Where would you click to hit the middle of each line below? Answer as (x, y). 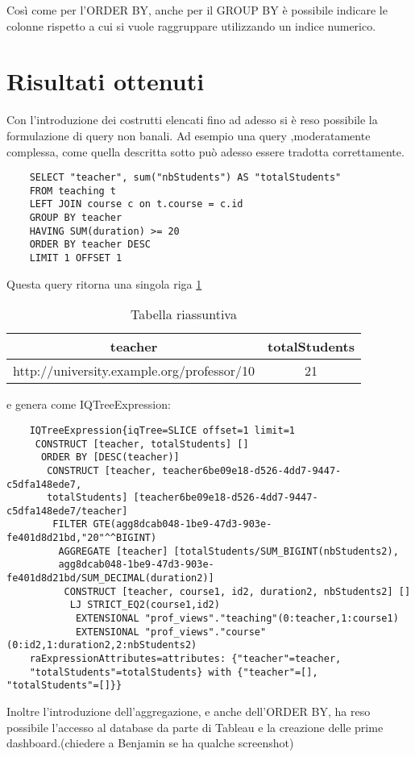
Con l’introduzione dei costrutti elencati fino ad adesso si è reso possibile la (192, 120)
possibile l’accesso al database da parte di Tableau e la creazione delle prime (195, 727)
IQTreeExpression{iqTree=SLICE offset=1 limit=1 (162, 430)
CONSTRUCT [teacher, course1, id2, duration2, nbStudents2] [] (237, 591)
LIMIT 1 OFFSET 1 (76, 258)
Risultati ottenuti (106, 81)
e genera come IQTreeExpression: (89, 404)
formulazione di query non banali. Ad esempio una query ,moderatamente (189, 135)
